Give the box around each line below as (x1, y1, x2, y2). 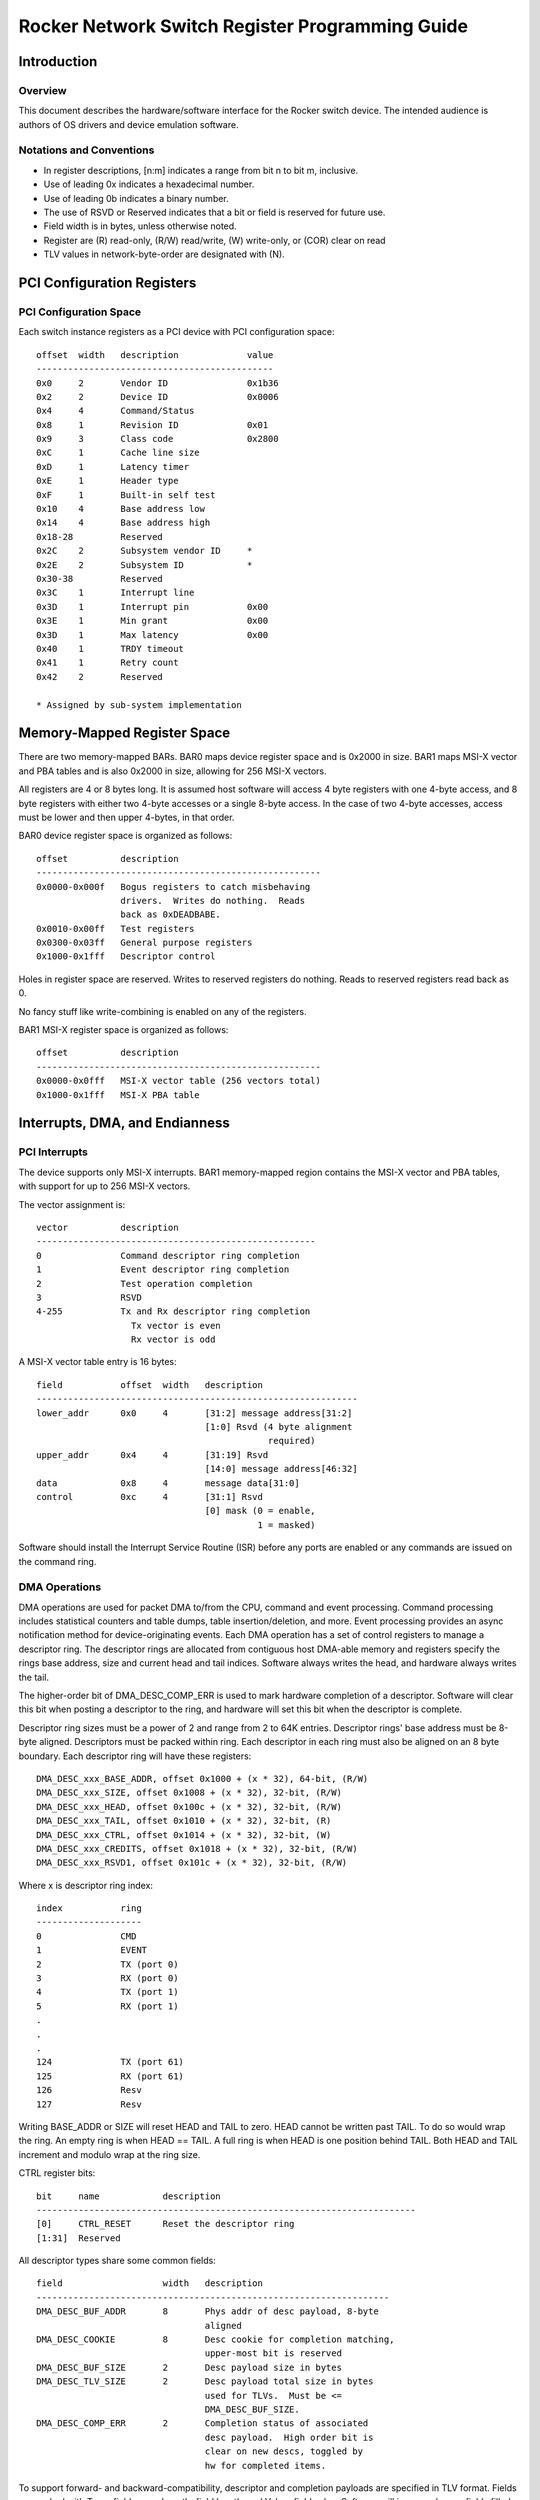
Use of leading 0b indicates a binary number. (43, 192, 229, 204)
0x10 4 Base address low (36, 503, 205, 515)
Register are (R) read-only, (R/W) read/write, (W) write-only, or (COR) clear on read (43, 234, 386, 246)
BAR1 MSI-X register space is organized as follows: (18, 1024, 229, 1036)
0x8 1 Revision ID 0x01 (36, 419, 269, 430)
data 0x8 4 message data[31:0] (36, 1477, 300, 1489)
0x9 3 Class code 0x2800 (36, 433, 279, 445)
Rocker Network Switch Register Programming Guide (18, 15, 469, 37)
